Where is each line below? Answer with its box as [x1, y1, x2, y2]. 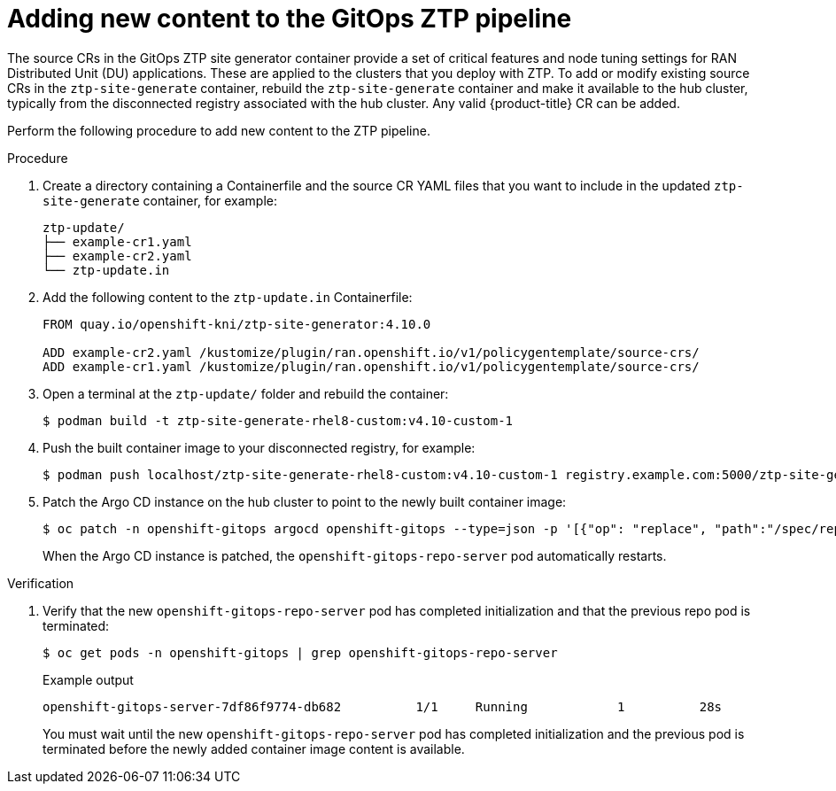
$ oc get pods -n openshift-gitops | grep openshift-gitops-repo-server [43, 645, 558, 660]
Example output [43, 671, 134, 687]
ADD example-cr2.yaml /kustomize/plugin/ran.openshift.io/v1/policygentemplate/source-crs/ [43, 345, 700, 360]
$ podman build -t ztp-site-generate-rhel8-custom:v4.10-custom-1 [43, 413, 514, 428]
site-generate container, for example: [43, 192, 278, 208]
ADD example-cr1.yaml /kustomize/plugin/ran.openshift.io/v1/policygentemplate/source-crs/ [43, 359, 700, 374]
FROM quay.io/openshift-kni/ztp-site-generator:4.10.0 [43, 316, 431, 331]
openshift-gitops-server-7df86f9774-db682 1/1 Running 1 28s [43, 699, 723, 714]
